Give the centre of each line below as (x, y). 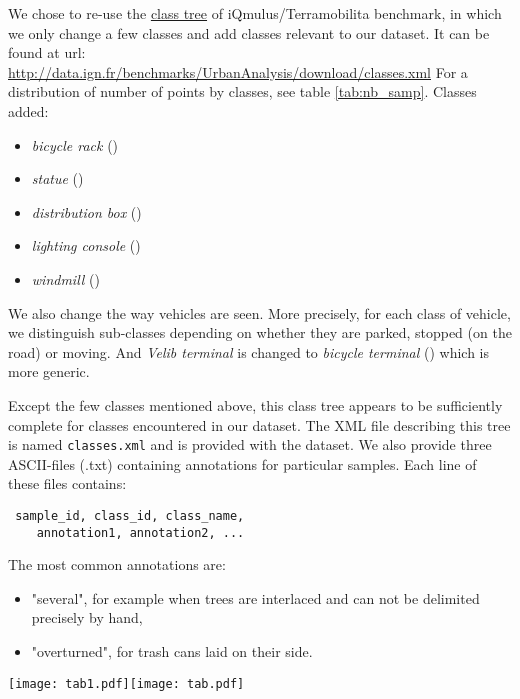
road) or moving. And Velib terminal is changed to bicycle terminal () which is (249, 351)
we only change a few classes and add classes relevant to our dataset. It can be (249, 32)
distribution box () (86, 211)
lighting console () (86, 245)
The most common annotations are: (117, 564)
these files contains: (67, 483)
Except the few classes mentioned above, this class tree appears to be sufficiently (255, 404)
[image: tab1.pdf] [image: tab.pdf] (126, 683)
